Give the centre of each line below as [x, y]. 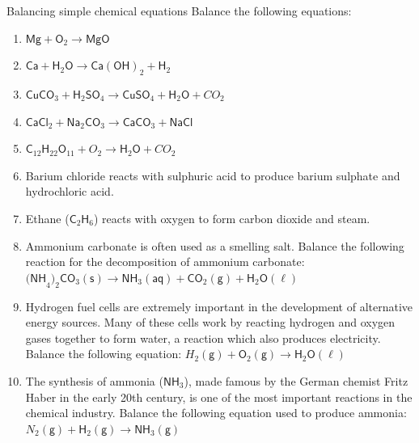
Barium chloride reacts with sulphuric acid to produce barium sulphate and [213, 175]
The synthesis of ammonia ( [94, 380]
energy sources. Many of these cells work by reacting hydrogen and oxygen [210, 322]
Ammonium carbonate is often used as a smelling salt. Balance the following [215, 245]
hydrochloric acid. [70, 191]
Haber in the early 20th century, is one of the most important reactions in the [219, 397]
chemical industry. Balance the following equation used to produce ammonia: [216, 413]
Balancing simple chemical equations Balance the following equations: [179, 11]
